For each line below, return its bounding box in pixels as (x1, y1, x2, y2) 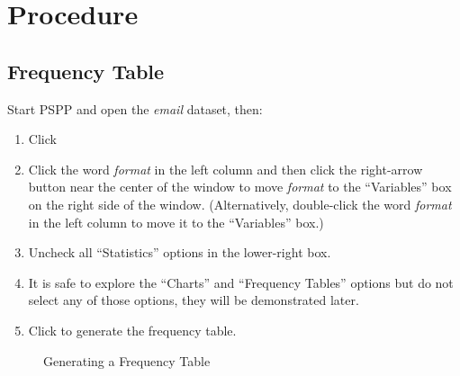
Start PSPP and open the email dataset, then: (7, 99, 263, 118)
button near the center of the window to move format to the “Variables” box (28, 177, 452, 196)
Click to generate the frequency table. (28, 320, 237, 339)
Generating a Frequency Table (43, 351, 211, 370)
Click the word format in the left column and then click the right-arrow (28, 159, 423, 178)
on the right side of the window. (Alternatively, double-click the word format (28, 194, 452, 213)
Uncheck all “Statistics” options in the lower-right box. (28, 243, 331, 262)
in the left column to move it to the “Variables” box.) (28, 212, 324, 231)
